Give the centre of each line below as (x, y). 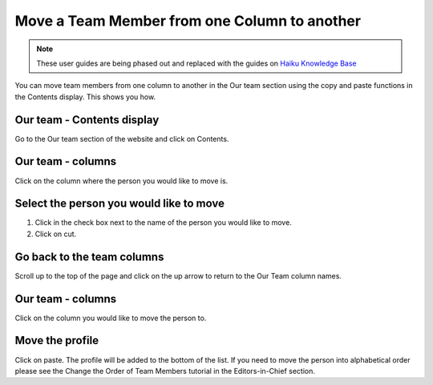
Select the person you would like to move (119, 204)
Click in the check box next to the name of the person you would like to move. (163, 223)
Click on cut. (56, 234)
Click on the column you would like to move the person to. (111, 318)
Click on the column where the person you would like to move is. (121, 181)
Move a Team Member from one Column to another (188, 21)
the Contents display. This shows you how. (85, 97)
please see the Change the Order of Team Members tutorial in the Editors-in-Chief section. (165, 371)
